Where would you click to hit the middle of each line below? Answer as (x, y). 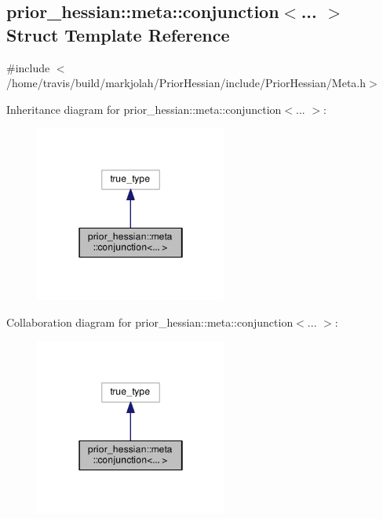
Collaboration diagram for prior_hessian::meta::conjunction (150, 322)
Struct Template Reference (118, 34)
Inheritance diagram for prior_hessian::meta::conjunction (144, 109)
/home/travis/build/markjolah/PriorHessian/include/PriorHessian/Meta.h (186, 83)
